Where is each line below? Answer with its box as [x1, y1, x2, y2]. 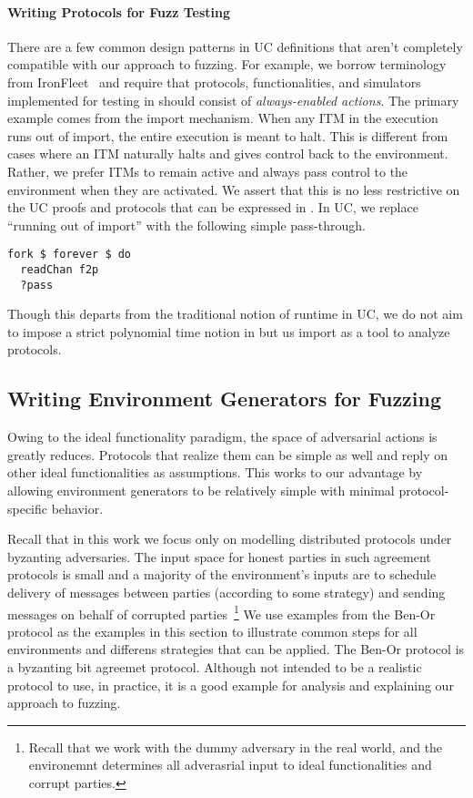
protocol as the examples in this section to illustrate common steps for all [7, 621, 418, 640]
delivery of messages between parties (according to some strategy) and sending [7, 583, 446, 602]
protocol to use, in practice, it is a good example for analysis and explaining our [7, 675, 454, 694]
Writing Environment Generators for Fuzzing [7, 384, 442, 413]
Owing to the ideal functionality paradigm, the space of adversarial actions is [7, 427, 438, 446]
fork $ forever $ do [7, 248, 132, 261]
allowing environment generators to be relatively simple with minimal [7, 481, 395, 500]
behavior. [51, 498, 104, 517]
